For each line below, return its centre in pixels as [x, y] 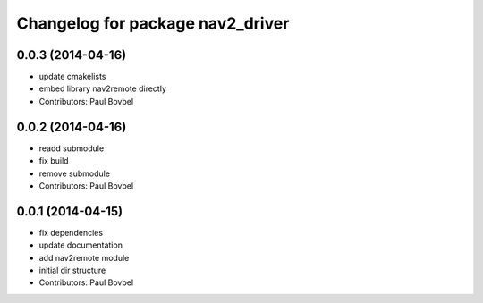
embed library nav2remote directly [103, 88]
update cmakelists [72, 77]
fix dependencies [71, 232]
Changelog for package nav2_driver [153, 23]
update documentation [80, 245]
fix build [54, 161]
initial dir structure [72, 270]
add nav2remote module [84, 257]
